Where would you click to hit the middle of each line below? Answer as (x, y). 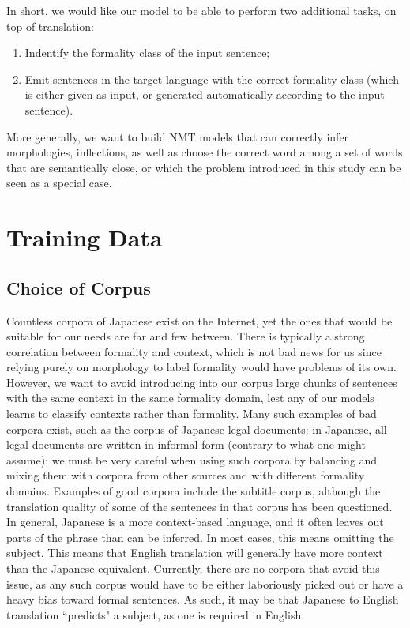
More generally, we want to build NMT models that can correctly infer (178, 136)
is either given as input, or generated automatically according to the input (205, 94)
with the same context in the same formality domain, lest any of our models (190, 398)
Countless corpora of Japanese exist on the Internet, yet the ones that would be (199, 320)
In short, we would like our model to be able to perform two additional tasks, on (201, 10)
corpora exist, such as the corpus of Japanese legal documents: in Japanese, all (197, 429)
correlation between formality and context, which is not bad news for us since (194, 351)
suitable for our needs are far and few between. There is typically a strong (186, 336)
